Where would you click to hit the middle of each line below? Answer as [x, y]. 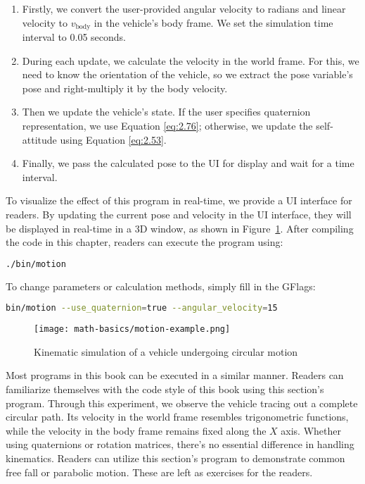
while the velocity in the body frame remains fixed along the [136, 430]
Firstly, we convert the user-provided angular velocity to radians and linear [184, 8]
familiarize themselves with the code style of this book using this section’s [165, 389]
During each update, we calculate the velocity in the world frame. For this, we [191, 60]
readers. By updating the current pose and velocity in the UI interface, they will [179, 214]
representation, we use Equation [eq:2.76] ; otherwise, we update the [167, 126]
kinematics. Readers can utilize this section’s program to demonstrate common [175, 458]
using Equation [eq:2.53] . [113, 139]
